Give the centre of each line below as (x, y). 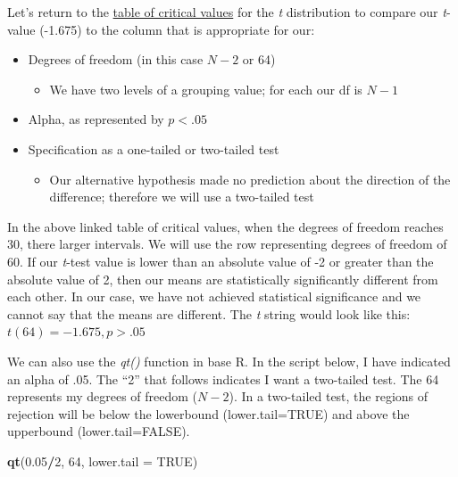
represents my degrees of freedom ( (103, 396)
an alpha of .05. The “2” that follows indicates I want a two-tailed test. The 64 (223, 378)
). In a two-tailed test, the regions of (329, 396)
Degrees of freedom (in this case (116, 59)
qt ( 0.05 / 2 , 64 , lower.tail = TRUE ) (103, 461)
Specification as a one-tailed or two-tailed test (154, 148)
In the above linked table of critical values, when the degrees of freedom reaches (225, 226)
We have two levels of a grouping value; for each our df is (206, 89)
